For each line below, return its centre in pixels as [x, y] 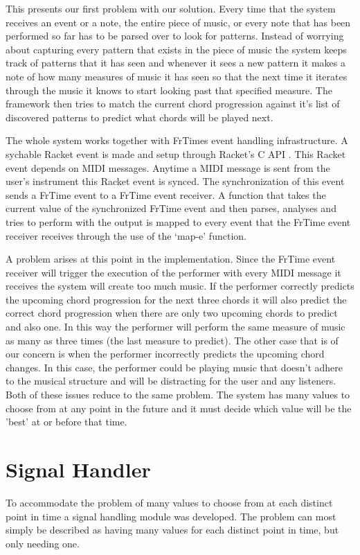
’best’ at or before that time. [66, 422]
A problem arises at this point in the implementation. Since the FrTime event [171, 259]
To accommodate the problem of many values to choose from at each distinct [169, 502]
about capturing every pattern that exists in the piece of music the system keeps [176, 49]
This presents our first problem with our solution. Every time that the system [171, 8]
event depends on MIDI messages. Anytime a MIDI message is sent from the [168, 167]
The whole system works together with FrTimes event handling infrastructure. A [177, 140]
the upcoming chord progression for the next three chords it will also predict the [176, 299]
